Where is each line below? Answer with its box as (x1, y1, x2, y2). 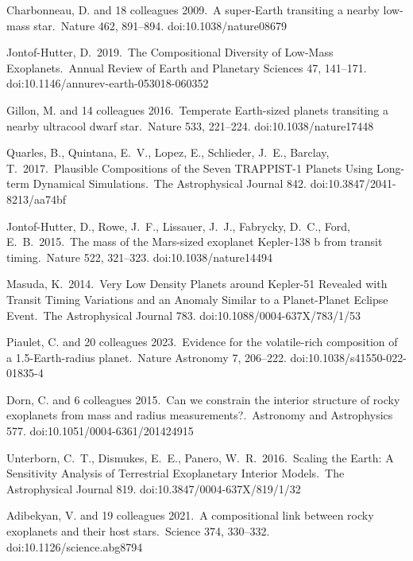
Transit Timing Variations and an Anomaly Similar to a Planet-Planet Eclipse (6, 290, 388, 307)
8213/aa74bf (6, 190, 67, 207)
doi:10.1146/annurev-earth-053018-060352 (6, 75, 209, 92)
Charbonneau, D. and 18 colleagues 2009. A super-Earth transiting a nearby (6, 2, 380, 18)
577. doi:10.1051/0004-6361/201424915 (6, 423, 194, 439)
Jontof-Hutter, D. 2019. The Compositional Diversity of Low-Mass (6, 44, 334, 60)
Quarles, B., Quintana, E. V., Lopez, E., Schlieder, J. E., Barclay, (6, 144, 330, 161)
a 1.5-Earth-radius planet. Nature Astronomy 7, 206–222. (6, 349, 287, 365)
